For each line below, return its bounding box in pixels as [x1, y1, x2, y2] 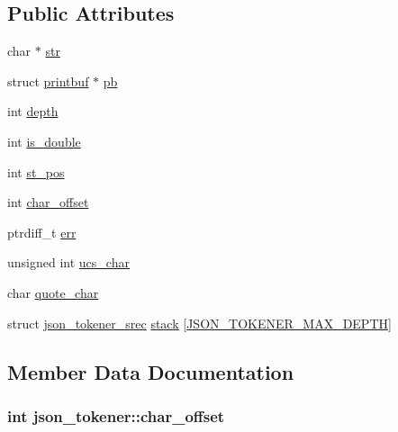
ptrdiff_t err [7, 222, 77, 241]
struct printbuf [7, 71, 89, 90]
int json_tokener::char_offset [7, 404, 225, 427]
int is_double [7, 131, 81, 150]
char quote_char [7, 283, 99, 301]
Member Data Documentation [7, 357, 294, 385]
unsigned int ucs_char [7, 253, 130, 272]
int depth [7, 102, 59, 121]
